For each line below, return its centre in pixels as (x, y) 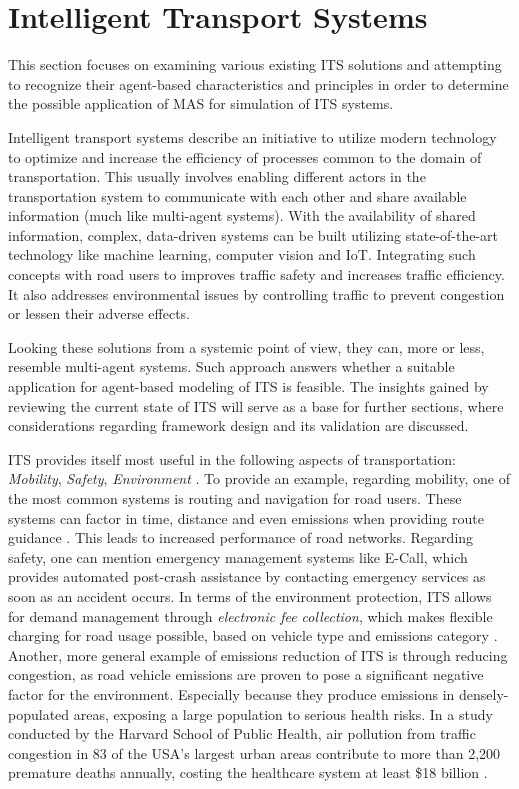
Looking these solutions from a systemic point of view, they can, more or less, (246, 346)
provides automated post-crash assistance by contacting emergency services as (247, 576)
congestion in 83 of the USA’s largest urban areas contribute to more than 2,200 (254, 752)
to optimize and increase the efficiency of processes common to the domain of (245, 156)
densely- (484, 693)
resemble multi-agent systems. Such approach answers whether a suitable (231, 366)
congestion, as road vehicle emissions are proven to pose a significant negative (246, 674)
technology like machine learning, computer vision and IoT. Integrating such (242, 254)
